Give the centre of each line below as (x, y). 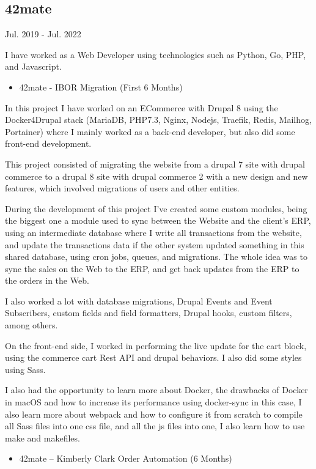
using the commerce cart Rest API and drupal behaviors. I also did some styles (153, 357)
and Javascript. (33, 66)
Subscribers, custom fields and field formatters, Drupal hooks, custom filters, (149, 313)
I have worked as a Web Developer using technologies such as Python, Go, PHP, (156, 54)
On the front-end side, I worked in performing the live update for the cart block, (156, 345)
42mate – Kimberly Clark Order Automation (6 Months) (126, 458)
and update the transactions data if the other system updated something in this (155, 244)
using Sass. (25, 369)
